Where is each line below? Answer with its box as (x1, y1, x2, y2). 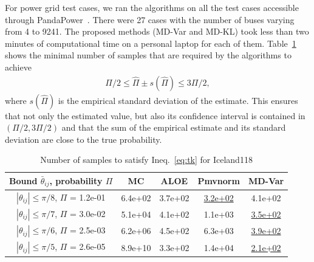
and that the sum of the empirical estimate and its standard (61, 121, 286, 134)
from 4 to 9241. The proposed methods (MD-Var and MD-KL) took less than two (5, 25, 309, 38)
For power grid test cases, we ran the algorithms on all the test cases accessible (5, 1, 299, 13)
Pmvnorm (197, 174, 240, 187)
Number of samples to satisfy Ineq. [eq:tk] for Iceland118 (40, 153, 253, 166)
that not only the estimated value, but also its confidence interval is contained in (5, 109, 305, 122)
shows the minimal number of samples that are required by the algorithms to (5, 49, 292, 61)
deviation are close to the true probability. (5, 133, 162, 145)
